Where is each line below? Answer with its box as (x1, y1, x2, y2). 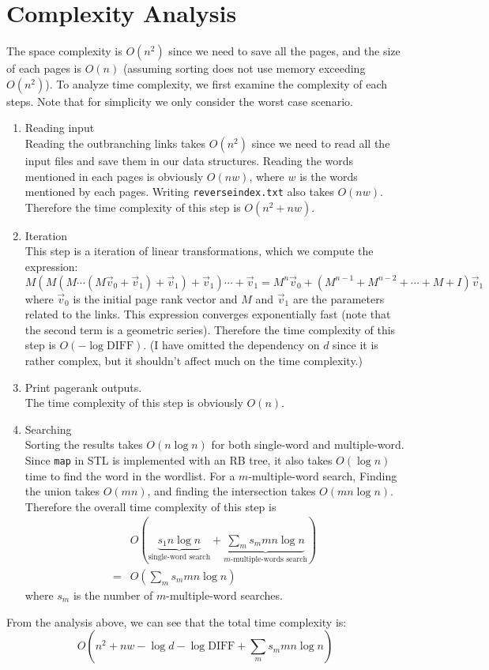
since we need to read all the (251, 134, 390, 151)
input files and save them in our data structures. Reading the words (24, 152, 354, 168)
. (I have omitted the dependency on (143, 337, 320, 353)
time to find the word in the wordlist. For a (24, 467, 235, 484)
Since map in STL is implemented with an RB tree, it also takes (24, 451, 333, 468)
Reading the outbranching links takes (24, 134, 206, 151)
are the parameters (292, 290, 385, 307)
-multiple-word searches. (166, 586, 283, 603)
